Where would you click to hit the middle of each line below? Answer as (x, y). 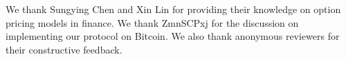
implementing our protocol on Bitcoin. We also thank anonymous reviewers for (173, 36)
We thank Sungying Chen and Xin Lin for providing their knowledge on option (173, 9)
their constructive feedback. (64, 49)
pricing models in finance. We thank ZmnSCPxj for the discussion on (152, 22)
